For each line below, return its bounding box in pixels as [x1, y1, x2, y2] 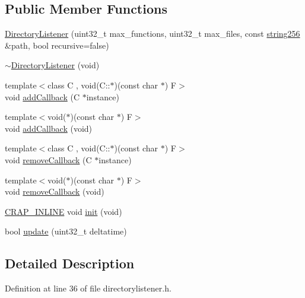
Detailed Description [5, 254, 135, 272]
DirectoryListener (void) [11, 59, 100, 71]
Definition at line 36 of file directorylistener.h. [5, 282, 171, 294]
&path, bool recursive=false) [5, 39, 109, 51]
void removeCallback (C [5, 153, 92, 166]
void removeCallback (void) [5, 185, 104, 198]
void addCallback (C [5, 90, 80, 103]
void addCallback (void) [5, 122, 93, 134]
